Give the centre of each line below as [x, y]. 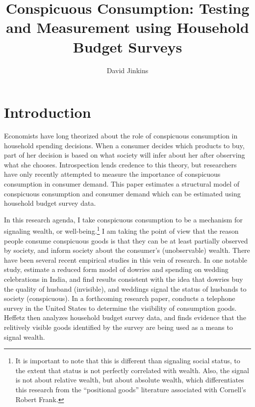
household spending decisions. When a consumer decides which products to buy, [124, 145]
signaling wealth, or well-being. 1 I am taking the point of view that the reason [121, 230]
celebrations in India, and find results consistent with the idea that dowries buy [124, 279]
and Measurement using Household [127, 27]
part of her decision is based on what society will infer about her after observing [125, 155]
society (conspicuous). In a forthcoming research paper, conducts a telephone [120, 298]
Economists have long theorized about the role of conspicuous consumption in [121, 136]
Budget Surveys [127, 46]
